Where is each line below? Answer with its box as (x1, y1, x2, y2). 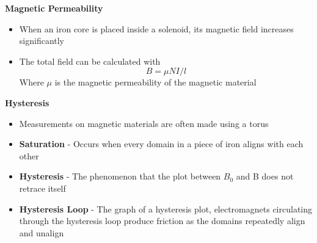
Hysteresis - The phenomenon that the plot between (19, 170, 221, 183)
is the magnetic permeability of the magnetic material (54, 76, 257, 89)
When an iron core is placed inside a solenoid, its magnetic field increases (19, 22, 294, 35)
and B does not (236, 170, 294, 183)
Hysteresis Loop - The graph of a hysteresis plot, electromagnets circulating (19, 202, 313, 215)
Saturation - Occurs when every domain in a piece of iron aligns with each (19, 137, 304, 150)
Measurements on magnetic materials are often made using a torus (19, 117, 269, 129)
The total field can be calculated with (19, 54, 161, 67)
